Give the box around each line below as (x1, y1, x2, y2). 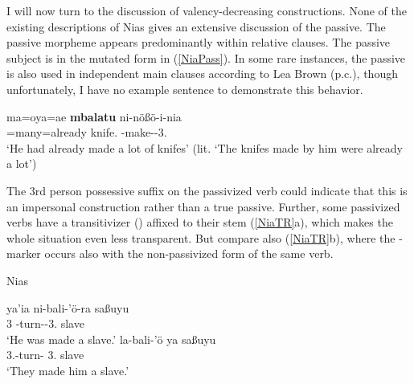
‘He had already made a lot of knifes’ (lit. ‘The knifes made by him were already (6, 139, 403, 156)
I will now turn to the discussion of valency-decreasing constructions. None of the (6, 2, 407, 18)
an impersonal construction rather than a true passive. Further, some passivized (6, 198, 400, 214)
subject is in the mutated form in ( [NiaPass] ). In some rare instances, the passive (6, 49, 406, 66)
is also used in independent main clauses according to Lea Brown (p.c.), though (6, 65, 398, 82)
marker (6, 245, 41, 262)
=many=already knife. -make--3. (6, 124, 167, 141)
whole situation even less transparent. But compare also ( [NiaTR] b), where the (6, 229, 396, 246)
